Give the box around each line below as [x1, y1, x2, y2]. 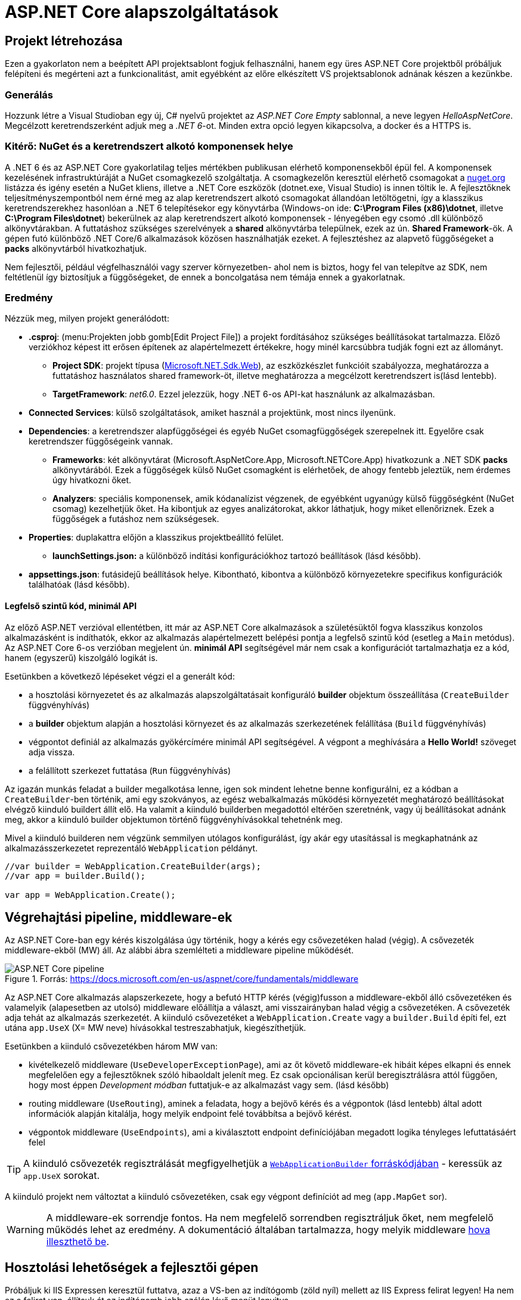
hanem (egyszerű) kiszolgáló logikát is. [5, 652, 158, 663]
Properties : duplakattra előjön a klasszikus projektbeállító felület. [29, 532, 284, 543]
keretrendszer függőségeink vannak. [29, 436, 173, 447]
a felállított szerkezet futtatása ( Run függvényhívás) [29, 765, 231, 776]
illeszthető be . [46, 1236, 109, 1248]
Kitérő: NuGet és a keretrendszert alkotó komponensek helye [5, 140, 293, 153]
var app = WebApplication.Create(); [5, 890, 176, 900]
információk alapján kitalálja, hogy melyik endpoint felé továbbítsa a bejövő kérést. [29, 1108, 352, 1119]
